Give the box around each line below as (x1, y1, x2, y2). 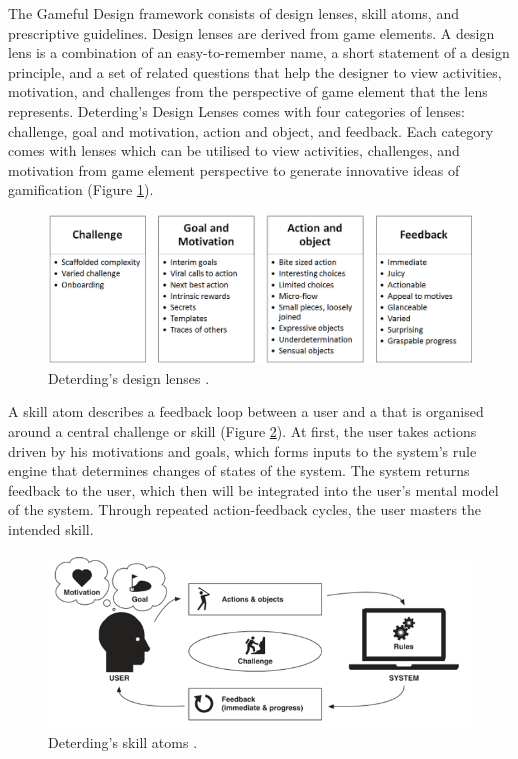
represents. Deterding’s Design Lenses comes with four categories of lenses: (8, 100, 465, 121)
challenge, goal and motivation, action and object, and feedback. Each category (8, 120, 494, 141)
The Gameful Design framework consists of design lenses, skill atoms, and (8, 3, 459, 23)
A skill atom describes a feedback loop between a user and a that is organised (8, 401, 484, 422)
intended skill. (8, 518, 94, 539)
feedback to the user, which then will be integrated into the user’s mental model (8, 479, 499, 500)
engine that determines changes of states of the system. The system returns (8, 460, 470, 481)
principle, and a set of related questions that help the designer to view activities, (8, 61, 502, 82)
